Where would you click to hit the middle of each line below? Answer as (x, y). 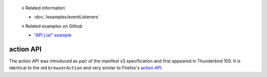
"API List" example (53, 35)
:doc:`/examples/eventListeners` (67, 17)
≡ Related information (43, 8)
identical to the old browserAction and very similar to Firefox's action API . (86, 68)
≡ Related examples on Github (52, 26)
